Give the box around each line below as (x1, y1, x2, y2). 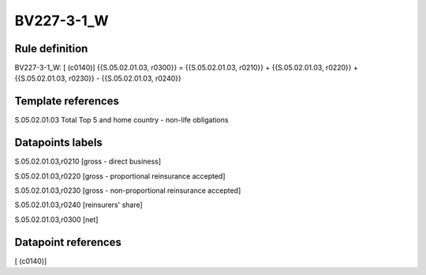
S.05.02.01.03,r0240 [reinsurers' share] (14, 200, 144, 209)
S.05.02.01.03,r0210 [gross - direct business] (14, 156, 162, 166)
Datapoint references (14, 235, 122, 249)
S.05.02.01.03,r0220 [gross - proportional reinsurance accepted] (14, 171, 226, 181)
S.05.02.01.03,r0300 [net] (14, 214, 99, 224)
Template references (14, 95, 120, 108)
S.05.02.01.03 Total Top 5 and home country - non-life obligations (14, 115, 229, 125)
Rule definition (14, 42, 88, 55)
